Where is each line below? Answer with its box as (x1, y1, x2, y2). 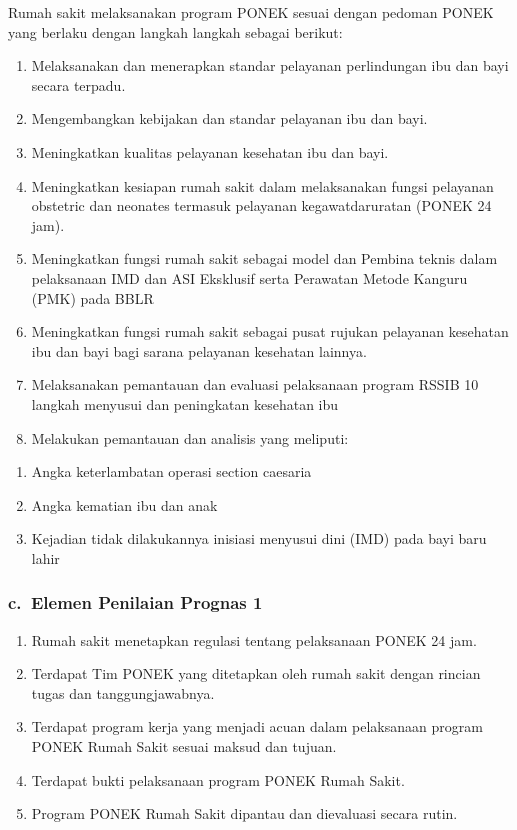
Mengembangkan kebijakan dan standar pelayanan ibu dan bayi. (31, 108, 428, 129)
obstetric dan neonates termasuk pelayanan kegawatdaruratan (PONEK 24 (31, 195, 492, 216)
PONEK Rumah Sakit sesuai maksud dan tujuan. (31, 736, 337, 757)
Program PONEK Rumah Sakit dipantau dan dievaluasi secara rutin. (31, 803, 458, 824)
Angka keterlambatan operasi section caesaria (31, 461, 312, 482)
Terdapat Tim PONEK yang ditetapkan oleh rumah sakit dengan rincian (31, 663, 481, 684)
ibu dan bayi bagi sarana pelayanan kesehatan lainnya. (31, 340, 367, 361)
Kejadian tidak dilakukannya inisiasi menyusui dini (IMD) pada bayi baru (31, 528, 487, 549)
